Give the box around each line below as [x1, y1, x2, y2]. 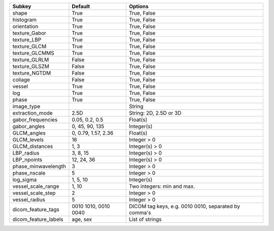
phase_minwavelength [12, 163, 66, 170]
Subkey [12, 3, 31, 10]
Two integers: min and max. [128, 183, 195, 190]
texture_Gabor [12, 29, 47, 37]
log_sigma [12, 176, 37, 183]
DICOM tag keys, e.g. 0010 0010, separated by [128, 203, 241, 210]
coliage [12, 76, 30, 83]
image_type [12, 103, 41, 110]
